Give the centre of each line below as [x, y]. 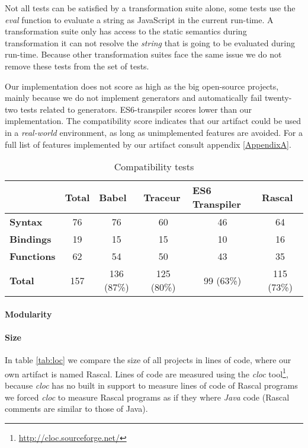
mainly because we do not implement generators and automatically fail [134, 98]
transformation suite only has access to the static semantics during [126, 31]
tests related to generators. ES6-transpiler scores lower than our [136, 109]
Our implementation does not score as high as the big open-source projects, [142, 86]
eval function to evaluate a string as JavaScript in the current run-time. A [139, 19]
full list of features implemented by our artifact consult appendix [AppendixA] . [148, 144]
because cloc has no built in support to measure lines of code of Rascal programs [151, 385]
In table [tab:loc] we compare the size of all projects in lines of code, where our [148, 360]
